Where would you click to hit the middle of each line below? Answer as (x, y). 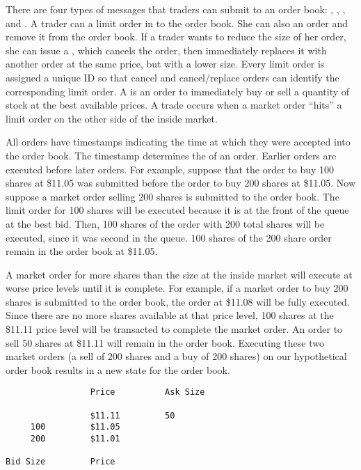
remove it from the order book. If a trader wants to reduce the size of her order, (176, 37)
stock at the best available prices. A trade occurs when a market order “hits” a (174, 105)
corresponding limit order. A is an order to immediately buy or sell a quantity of (178, 91)
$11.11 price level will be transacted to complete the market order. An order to (174, 329)
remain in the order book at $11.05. (82, 251)
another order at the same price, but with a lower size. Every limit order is (165, 64)
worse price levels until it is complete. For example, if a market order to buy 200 (177, 288)
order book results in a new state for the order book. (118, 369)
